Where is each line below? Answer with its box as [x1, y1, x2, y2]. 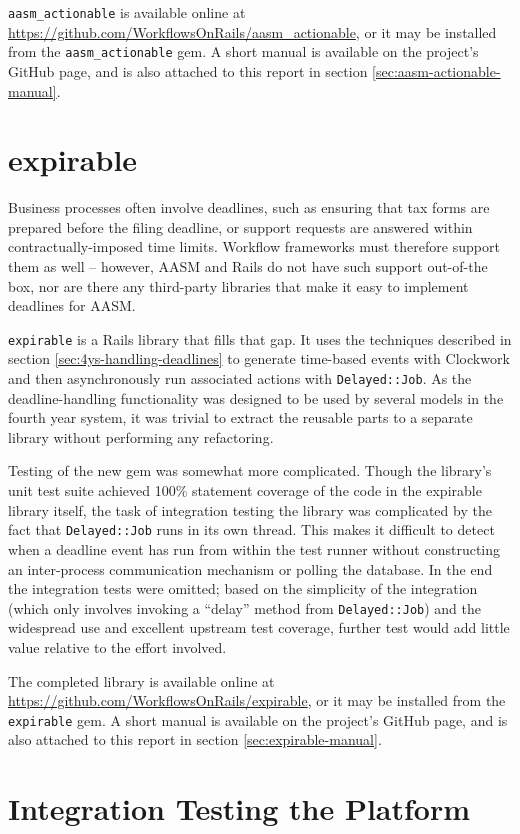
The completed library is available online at [8, 670, 275, 691]
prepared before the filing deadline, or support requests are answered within [8, 216, 473, 237]
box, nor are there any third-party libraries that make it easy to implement [8, 275, 469, 296]
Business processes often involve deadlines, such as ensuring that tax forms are [8, 197, 490, 218]
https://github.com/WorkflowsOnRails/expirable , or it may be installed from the [8, 690, 506, 711]
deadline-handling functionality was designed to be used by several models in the [8, 387, 504, 408]
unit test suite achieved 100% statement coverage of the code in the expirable [8, 480, 482, 501]
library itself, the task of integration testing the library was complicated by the [8, 499, 492, 520]
